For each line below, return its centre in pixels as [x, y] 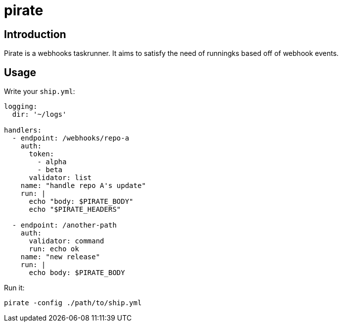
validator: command [67, 241]
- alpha [52, 162]
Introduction [35, 34]
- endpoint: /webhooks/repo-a [71, 138]
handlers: [23, 130]
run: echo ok [54, 249]
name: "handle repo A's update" [83, 186]
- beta [50, 170]
